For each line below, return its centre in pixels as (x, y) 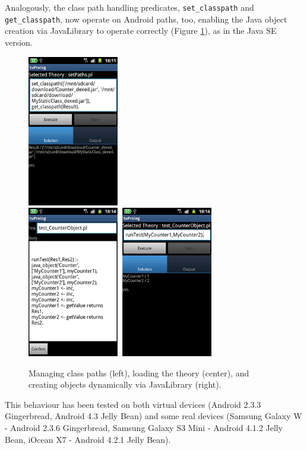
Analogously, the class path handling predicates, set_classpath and (129, 7)
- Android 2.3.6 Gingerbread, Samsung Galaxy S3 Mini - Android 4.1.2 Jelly (144, 428)
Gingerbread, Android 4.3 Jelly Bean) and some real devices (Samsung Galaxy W (153, 416)
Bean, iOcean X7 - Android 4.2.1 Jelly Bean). (88, 439)
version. (19, 42)
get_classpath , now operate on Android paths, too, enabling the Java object (146, 19)
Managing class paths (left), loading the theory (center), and (139, 373)
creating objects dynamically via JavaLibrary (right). (125, 384)
